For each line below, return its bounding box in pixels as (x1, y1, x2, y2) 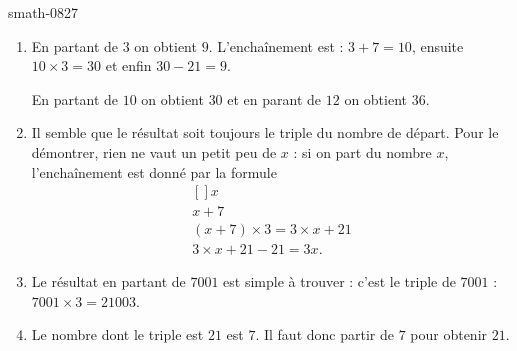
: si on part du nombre (293, 141, 432, 162)
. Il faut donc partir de (255, 324, 394, 345)
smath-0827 (8, 2, 79, 22)
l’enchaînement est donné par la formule (31, 161, 277, 182)
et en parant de (227, 88, 322, 109)
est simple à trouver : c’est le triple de (223, 271, 456, 292)
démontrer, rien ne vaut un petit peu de (31, 141, 277, 162)
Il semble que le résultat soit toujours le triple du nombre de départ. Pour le (31, 122, 499, 143)
